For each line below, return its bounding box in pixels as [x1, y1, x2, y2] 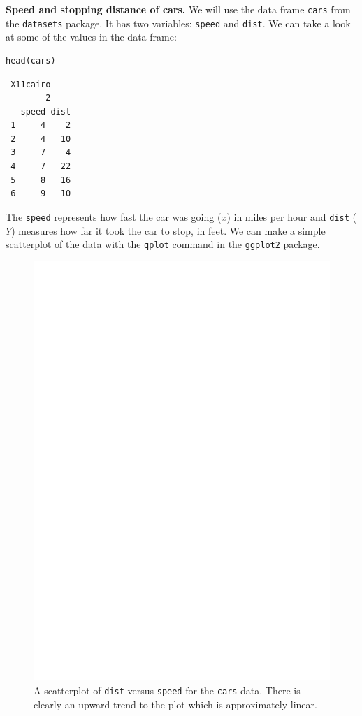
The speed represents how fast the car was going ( [6, 209, 222, 224]
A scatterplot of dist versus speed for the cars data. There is [34, 682, 301, 697]
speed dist [20, 106, 71, 117]
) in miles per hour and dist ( [226, 209, 356, 224]
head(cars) [6, 55, 56, 66]
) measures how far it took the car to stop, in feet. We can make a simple [11, 223, 326, 238]
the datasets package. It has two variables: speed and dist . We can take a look [6, 15, 351, 30]
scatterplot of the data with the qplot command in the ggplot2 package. [6, 237, 320, 251]
